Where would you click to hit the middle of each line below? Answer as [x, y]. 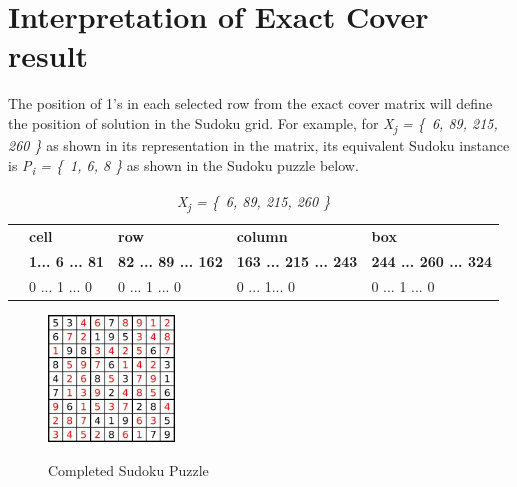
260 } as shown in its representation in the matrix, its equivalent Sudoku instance [259, 145]
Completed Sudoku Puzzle [128, 469]
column [262, 236]
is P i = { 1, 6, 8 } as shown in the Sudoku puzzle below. [183, 166]
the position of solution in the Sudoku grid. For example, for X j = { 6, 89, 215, [253, 124]
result [48, 55]
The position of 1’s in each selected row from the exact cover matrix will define [250, 103]
